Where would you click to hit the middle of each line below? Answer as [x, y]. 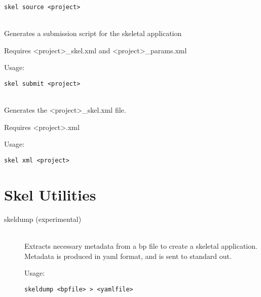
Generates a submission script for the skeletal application [93, 33]
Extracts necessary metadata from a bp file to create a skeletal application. [141, 246]
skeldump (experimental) [43, 219]
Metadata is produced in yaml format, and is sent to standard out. [128, 256]
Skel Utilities [50, 194]
